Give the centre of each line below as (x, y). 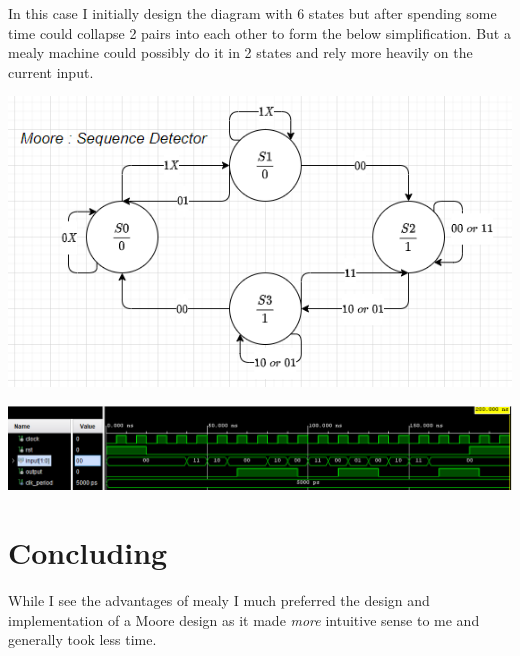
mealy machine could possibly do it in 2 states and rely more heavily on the (240, 52)
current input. (51, 71)
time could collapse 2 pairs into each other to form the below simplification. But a (259, 32)
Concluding (88, 552)
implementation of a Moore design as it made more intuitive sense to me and (244, 619)
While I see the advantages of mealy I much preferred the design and (219, 600)
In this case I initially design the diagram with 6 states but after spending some (252, 13)
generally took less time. (82, 639)
